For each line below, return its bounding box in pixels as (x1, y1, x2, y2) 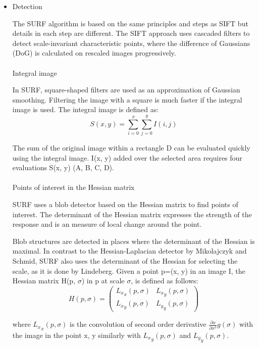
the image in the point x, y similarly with (12, 329, 141, 340)
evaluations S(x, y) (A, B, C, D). (12, 162, 114, 173)
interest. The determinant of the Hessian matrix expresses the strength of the (12, 209, 252, 219)
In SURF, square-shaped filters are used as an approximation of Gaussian (12, 84, 240, 95)
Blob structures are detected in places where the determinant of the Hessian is (12, 235, 255, 246)
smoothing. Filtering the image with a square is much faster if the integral (12, 94, 242, 105)
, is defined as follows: (131, 275, 198, 286)
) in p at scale (81, 275, 125, 286)
